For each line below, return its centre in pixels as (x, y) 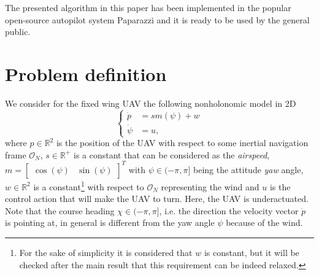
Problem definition (86, 73)
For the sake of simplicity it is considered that (106, 252)
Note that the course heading (60, 210)
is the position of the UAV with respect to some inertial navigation (182, 143)
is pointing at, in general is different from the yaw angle (110, 223)
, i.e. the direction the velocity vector (229, 210)
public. (18, 32)
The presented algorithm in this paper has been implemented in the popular (148, 7)
